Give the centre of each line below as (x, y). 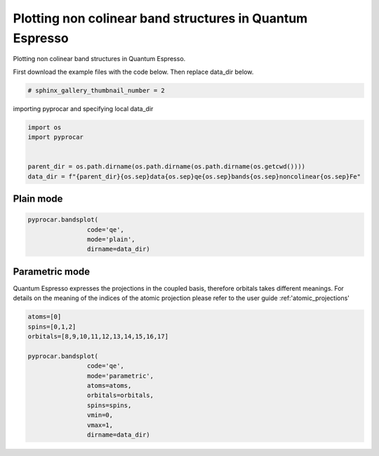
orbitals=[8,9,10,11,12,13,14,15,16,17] (98, 337)
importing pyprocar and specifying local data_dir (83, 108)
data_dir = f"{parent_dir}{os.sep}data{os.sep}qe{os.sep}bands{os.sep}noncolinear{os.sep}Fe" (194, 176)
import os (45, 127)
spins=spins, (109, 405)
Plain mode (38, 199)
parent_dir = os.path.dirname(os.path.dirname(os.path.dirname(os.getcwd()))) (166, 167)
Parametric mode (52, 272)
